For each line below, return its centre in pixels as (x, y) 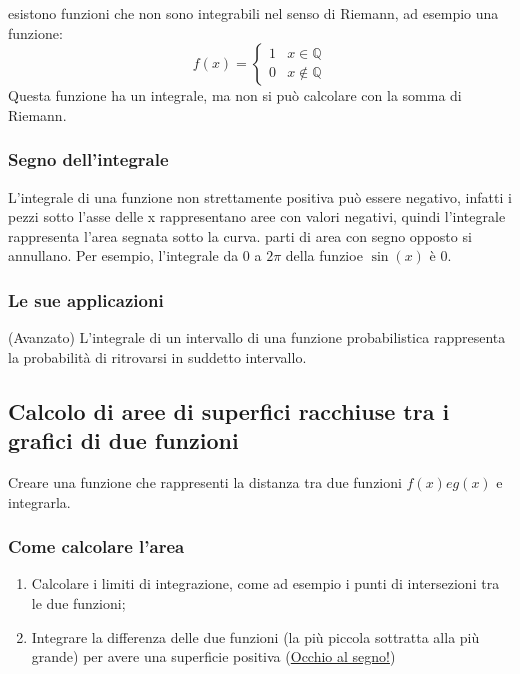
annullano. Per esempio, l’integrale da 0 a (135, 255)
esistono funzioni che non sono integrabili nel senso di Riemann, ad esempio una (253, 13)
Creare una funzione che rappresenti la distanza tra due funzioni (205, 481)
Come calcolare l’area (96, 546)
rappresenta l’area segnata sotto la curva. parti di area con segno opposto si (240, 235)
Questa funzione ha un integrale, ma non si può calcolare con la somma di (235, 95)
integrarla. (39, 501)
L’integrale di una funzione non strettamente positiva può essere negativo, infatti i (260, 196)
